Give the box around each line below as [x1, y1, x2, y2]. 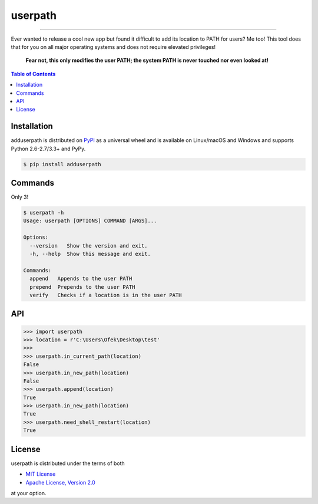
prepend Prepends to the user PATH [29, 284, 135, 290]
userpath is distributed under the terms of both [11, 460, 125, 467]
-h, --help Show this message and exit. [29, 251, 151, 257]
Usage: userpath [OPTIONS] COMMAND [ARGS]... [23, 218, 157, 224]
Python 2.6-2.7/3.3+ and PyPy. [11, 145, 86, 152]
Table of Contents [11, 70, 56, 77]
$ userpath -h [23, 209, 64, 216]
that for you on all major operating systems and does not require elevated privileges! [11, 43, 216, 50]
